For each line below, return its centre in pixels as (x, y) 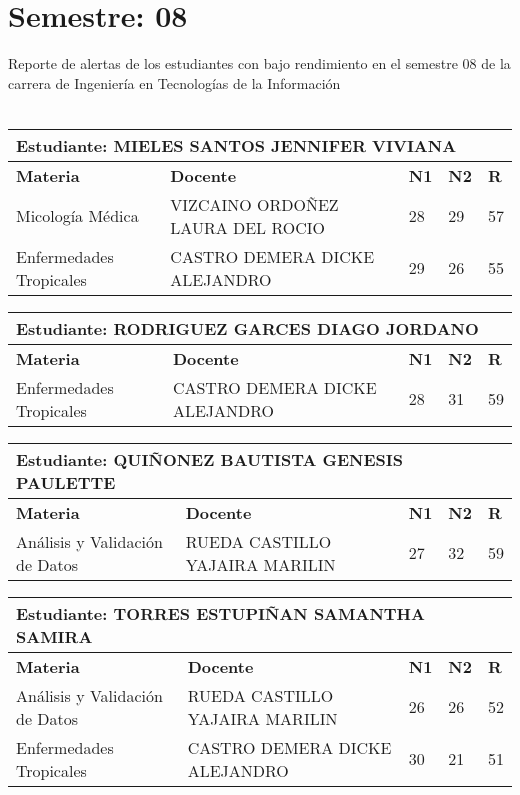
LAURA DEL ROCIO (248, 227)
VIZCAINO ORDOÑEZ (254, 204)
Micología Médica (77, 216)
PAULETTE (66, 482)
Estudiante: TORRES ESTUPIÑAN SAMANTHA (220, 613)
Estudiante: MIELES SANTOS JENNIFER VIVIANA (236, 145)
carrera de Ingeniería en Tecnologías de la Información (174, 82)
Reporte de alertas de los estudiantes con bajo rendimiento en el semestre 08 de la (259, 63)
